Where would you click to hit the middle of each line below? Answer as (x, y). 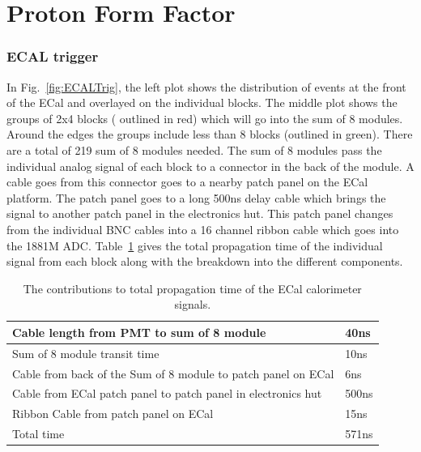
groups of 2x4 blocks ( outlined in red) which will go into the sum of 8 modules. (205, 118)
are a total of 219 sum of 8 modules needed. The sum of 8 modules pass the (194, 149)
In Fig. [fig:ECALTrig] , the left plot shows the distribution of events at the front (206, 86)
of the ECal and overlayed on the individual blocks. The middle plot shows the (202, 102)
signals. (193, 304)
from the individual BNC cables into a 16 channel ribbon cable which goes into (203, 229)
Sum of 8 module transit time (86, 353)
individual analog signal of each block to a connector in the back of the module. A (210, 166)
